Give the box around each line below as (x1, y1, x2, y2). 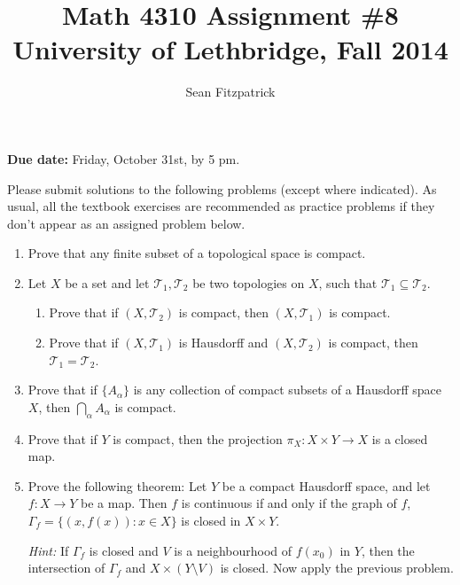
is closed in (181, 511, 241, 530)
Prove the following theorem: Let (27, 476, 207, 495)
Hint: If (27, 541, 69, 559)
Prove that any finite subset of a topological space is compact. (27, 244, 366, 262)
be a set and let (65, 273, 150, 292)
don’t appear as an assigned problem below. (7, 214, 246, 232)
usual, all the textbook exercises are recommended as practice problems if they (7, 197, 435, 215)
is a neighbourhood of (174, 541, 292, 559)
